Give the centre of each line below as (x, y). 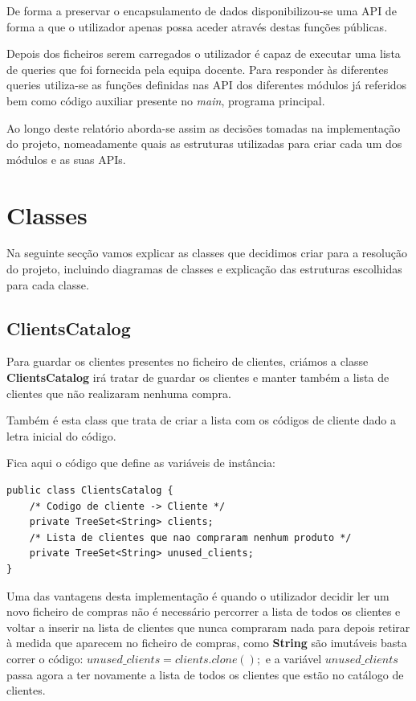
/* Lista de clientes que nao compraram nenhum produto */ (190, 537)
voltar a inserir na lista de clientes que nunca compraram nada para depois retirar (208, 627)
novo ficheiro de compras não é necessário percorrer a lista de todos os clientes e (204, 611)
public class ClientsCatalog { (90, 491)
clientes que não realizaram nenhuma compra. (119, 393)
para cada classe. (48, 284)
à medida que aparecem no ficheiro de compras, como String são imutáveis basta (207, 643)
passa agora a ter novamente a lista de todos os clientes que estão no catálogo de (205, 674)
